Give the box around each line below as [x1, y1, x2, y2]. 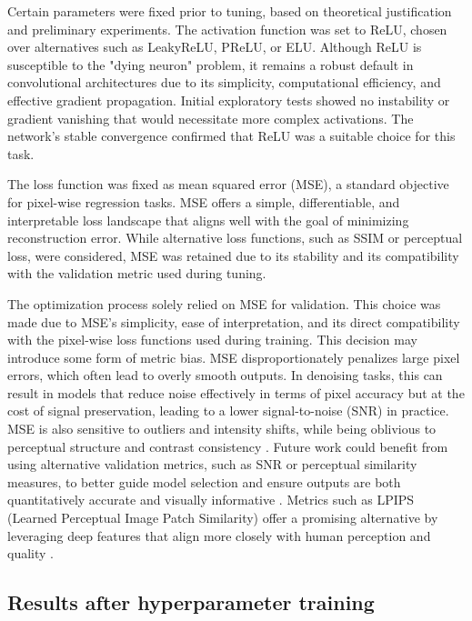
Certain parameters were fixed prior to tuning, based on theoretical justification [7, 2, 452, 20]
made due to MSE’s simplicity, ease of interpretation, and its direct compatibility [7, 312, 460, 331]
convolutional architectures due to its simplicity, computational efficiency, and [7, 73, 441, 92]
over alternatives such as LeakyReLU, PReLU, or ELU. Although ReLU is [7, 37, 422, 56]
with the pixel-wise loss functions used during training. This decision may [7, 330, 417, 349]
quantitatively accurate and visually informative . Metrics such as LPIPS [7, 490, 415, 509]
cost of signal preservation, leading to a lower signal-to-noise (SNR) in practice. [7, 401, 449, 420]
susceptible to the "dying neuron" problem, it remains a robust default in [7, 55, 414, 74]
